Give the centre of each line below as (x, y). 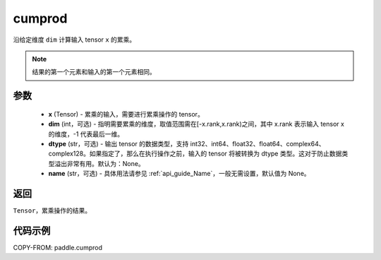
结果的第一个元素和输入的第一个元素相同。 (94, 72)
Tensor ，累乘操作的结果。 (52, 210)
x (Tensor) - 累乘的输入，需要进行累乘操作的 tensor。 (126, 114)
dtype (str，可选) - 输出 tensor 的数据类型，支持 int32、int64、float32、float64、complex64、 (187, 143)
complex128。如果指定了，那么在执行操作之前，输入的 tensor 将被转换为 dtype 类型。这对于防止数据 (195, 154)
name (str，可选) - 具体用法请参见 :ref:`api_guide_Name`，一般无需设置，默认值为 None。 (179, 174)
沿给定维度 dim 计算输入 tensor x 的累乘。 (74, 40)
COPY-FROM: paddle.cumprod (58, 247)
